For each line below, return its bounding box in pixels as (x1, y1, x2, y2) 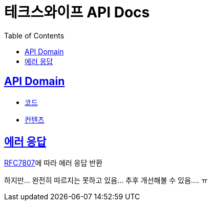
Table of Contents (4, 31, 65, 40)
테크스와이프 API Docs (4, 4, 150, 21)
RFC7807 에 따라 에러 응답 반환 (4, 158, 103, 168)
